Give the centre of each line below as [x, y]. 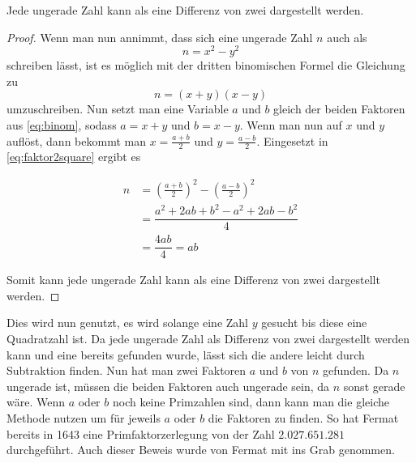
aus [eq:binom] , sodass [62, 125]
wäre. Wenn [36, 402]
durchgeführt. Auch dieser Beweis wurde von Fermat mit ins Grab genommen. [201, 450]
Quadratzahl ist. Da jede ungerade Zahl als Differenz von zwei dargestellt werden [208, 339]
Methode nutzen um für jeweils [84, 418]
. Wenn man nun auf [291, 125]
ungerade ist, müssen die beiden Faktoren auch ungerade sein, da [168, 386]
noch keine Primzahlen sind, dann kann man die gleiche [251, 402]
